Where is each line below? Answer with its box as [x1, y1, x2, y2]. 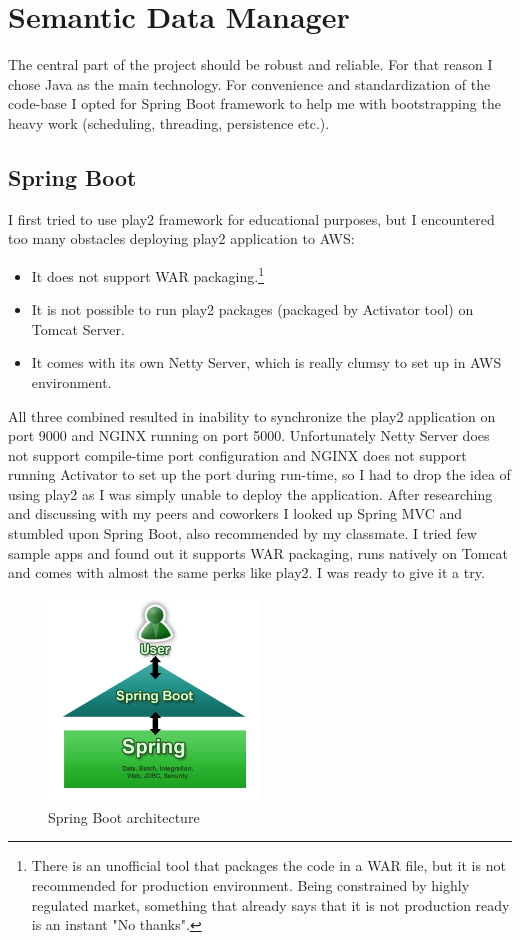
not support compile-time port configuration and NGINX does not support [8, 444, 467, 465]
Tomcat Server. [31, 318, 125, 339]
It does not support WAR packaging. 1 [31, 262, 264, 286]
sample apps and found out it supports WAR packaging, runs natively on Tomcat [8, 542, 509, 563]
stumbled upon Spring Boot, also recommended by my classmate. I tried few [8, 523, 477, 544]
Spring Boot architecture [48, 806, 200, 827]
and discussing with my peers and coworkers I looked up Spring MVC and [8, 503, 462, 524]
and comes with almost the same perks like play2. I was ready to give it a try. [8, 562, 485, 583]
